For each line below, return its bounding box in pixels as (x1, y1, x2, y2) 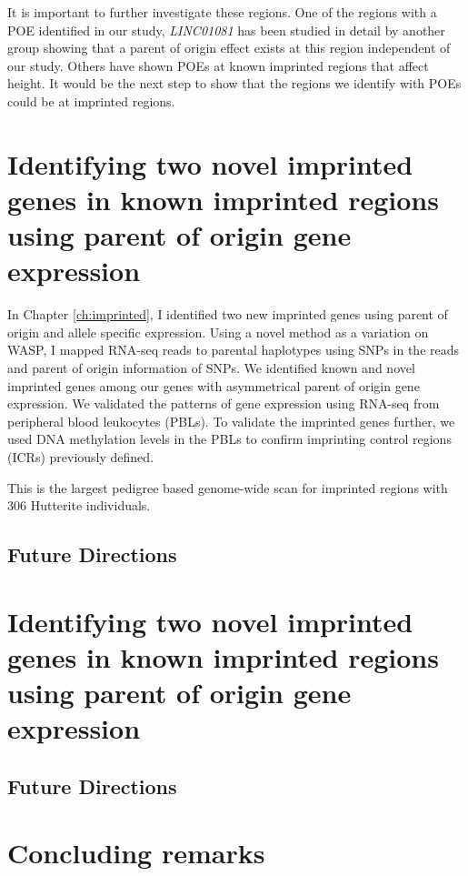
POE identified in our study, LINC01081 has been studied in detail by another (7, 20, 445, 39)
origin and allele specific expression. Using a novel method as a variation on (7, 322, 429, 341)
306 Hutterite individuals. (7, 496, 151, 515)
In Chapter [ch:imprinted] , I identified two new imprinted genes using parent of (7, 305, 448, 324)
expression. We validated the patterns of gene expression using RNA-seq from (7, 394, 440, 413)
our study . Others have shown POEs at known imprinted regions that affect (7, 55, 429, 75)
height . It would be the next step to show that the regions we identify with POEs (7, 74, 462, 93)
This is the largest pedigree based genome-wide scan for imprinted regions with (7, 478, 448, 497)
